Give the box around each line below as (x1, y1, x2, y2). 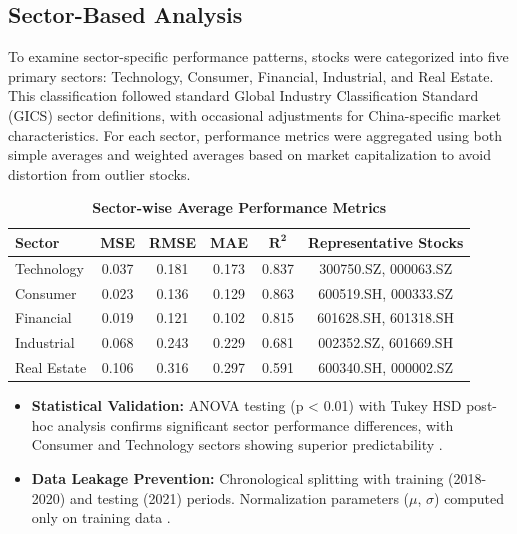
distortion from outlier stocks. (8, 163, 191, 184)
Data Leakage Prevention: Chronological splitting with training (31, 468, 444, 489)
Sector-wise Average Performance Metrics (92, 197, 387, 218)
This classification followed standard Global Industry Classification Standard (8, 85, 479, 106)
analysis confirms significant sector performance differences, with (57, 414, 454, 435)
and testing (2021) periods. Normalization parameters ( (69, 487, 410, 508)
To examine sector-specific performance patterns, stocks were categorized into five (8, 46, 509, 67)
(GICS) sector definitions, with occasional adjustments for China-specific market (8, 104, 502, 125)
